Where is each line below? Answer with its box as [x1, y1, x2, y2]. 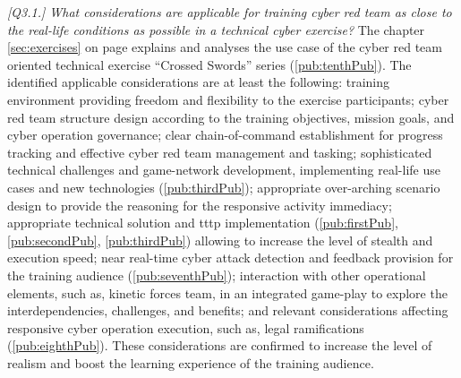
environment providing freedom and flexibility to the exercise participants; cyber [7, 90, 449, 108]
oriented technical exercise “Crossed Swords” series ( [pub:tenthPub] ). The [7, 55, 412, 73]
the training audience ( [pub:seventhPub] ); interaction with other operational [7, 265, 426, 284]
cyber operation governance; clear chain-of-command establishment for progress [7, 125, 443, 144]
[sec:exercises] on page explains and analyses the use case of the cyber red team [7, 38, 442, 56]
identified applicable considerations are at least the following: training [7, 73, 389, 91]
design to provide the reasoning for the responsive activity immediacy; [7, 195, 392, 214]
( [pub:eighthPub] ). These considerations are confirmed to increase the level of [7, 336, 432, 355]
